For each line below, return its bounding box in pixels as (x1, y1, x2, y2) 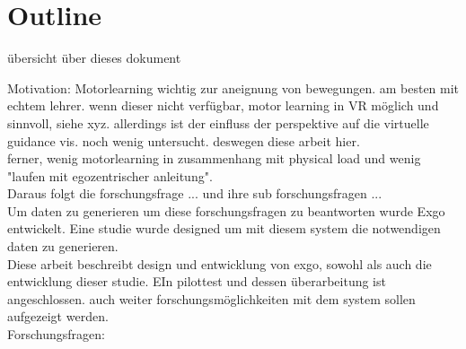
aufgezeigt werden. (7, 307, 109, 326)
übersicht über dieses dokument (7, 48, 181, 67)
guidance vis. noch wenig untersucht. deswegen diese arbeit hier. (7, 131, 360, 150)
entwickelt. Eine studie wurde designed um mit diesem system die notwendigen (7, 219, 441, 238)
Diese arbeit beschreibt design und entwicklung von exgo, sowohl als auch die (7, 254, 432, 273)
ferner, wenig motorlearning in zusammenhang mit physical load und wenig (7, 149, 421, 168)
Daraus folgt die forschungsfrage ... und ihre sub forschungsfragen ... (7, 184, 382, 203)
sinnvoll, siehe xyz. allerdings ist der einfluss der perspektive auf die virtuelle (7, 113, 429, 132)
